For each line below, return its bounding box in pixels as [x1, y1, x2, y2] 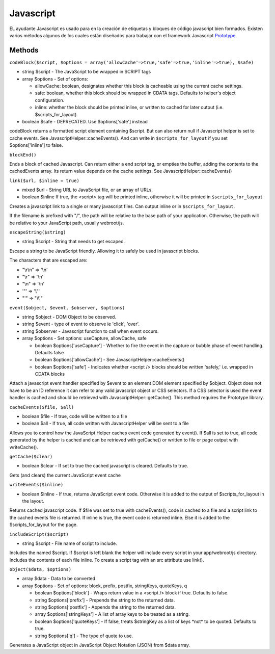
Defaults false [35, 349, 64, 355]
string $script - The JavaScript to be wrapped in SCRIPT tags [22, 69, 151, 75]
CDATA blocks [35, 371, 65, 377]
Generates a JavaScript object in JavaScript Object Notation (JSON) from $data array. [9, 642, 190, 648]
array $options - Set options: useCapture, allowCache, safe [22, 335, 147, 342]
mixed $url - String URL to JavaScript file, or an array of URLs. [22, 187, 153, 193]
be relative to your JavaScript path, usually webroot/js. [9, 220, 124, 226]
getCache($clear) [9, 454, 53, 459]
